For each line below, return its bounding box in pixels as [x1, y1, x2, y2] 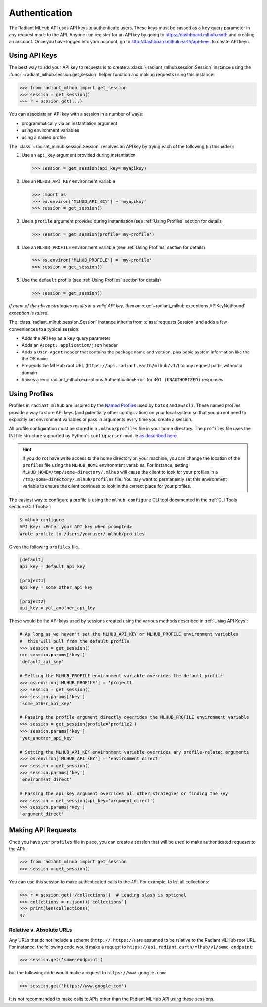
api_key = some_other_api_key [19, 585, 93, 590]
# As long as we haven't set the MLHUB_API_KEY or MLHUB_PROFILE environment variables [19, 631, 239, 637]
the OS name [21, 356, 48, 362]
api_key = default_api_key [19, 563, 85, 569]
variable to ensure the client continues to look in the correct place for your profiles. [22, 483, 191, 489]
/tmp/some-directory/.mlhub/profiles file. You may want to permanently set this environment [22, 476, 227, 482]
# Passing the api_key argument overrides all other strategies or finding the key [19, 791, 228, 797]
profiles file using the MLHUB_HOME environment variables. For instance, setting [22, 462, 189, 468]
